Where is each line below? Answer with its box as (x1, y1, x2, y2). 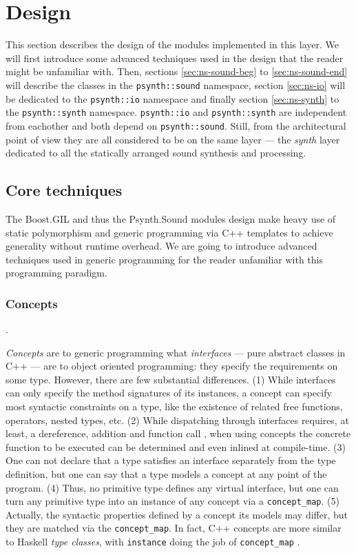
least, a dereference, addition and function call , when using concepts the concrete (6, 426, 351, 441)
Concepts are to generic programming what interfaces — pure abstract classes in (6, 345, 346, 359)
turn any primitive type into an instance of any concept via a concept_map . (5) (6, 494, 339, 508)
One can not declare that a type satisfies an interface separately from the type (6, 453, 336, 467)
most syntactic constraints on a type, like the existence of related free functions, (6, 399, 343, 414)
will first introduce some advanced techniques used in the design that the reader (6, 50, 344, 65)
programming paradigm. (6, 265, 107, 280)
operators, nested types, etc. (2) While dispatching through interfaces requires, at (6, 412, 349, 427)
